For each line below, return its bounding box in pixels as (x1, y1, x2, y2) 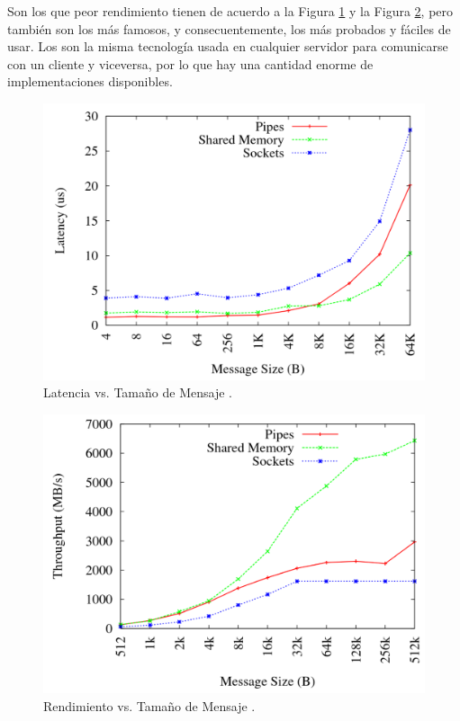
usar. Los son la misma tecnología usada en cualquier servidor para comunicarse (7, 37, 448, 56)
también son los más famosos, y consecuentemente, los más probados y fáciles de (7, 19, 451, 38)
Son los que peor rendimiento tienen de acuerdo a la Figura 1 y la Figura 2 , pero (7, 2, 454, 20)
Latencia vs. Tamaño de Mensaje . (43, 383, 232, 402)
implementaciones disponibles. (7, 72, 173, 91)
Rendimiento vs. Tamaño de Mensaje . (43, 696, 256, 715)
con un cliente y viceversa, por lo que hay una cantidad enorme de (7, 54, 374, 73)
